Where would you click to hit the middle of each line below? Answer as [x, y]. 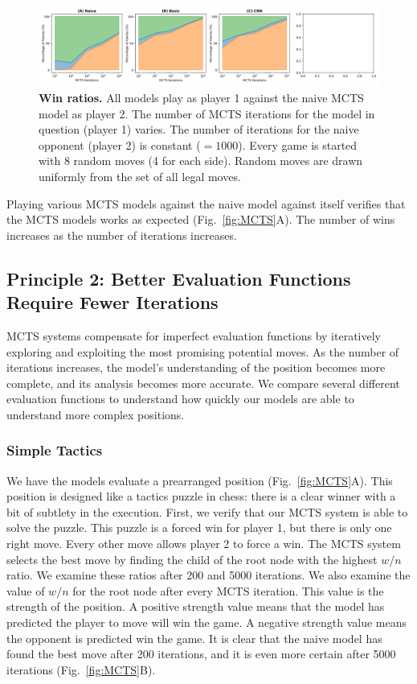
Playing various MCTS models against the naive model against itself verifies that [206, 203]
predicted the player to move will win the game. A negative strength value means [206, 622]
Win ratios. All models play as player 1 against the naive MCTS [201, 97]
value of [26, 590]
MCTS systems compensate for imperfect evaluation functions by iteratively [194, 335]
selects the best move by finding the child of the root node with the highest [192, 559]
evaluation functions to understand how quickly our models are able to [180, 399]
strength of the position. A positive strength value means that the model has [196, 606]
